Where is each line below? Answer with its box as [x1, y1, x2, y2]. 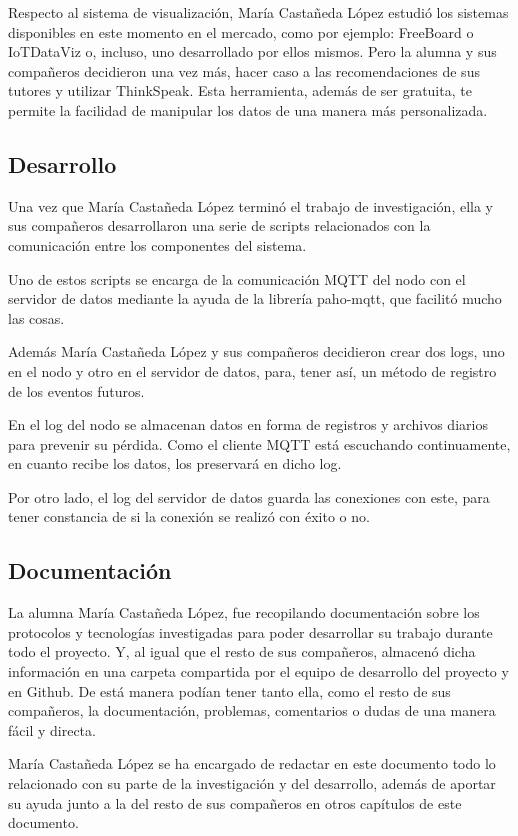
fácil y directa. [8, 719, 96, 740]
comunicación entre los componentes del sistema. [8, 234, 307, 255]
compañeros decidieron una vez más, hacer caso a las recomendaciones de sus [8, 60, 480, 81]
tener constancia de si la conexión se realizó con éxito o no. [8, 506, 370, 527]
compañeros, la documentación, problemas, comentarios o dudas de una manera [8, 700, 496, 721]
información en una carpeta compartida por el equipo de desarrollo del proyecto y [8, 661, 509, 682]
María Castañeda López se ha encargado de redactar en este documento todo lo [8, 753, 496, 774]
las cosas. [8, 307, 65, 328]
